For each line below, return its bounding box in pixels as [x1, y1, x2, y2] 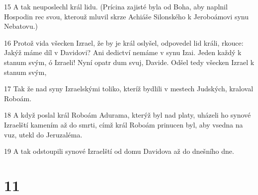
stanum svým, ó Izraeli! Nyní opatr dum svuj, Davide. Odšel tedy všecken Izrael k [4, 57, 255, 67]
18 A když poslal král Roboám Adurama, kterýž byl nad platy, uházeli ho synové [4, 110, 251, 120]
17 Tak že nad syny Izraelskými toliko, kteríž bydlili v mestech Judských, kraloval [4, 83, 254, 94]
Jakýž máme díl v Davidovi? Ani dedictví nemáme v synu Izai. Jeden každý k [4, 47, 242, 58]
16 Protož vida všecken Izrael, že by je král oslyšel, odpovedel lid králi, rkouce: [4, 37, 244, 48]
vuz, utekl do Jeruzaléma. [4, 129, 83, 139]
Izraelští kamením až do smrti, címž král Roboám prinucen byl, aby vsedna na [4, 119, 243, 130]
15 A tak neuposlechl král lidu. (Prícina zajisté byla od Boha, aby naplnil [4, 1, 228, 11]
